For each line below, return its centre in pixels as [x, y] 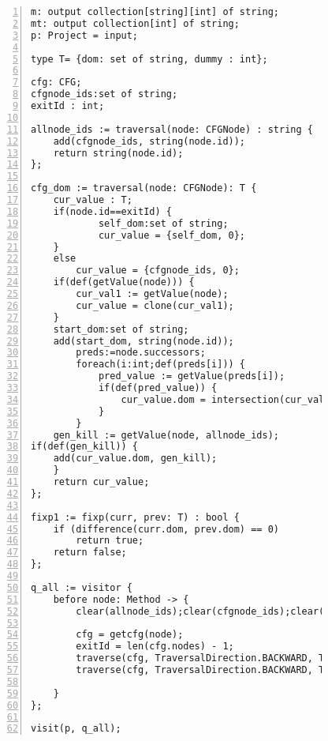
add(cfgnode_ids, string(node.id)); [149, 141]
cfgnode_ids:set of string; [104, 94]
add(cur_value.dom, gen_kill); [135, 459]
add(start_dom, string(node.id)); [143, 341]
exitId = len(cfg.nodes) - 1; [155, 647]
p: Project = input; [85, 35]
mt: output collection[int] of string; [135, 23]
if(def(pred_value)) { [158, 388]
